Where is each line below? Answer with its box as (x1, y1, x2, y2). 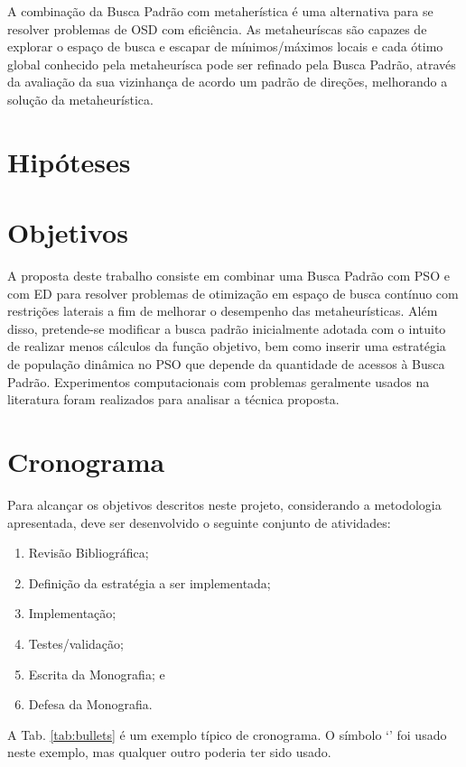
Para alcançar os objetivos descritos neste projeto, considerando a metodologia (7, 494, 442, 513)
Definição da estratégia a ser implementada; (28, 573, 271, 592)
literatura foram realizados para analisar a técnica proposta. (7, 390, 340, 409)
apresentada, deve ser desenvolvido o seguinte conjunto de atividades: (7, 513, 391, 531)
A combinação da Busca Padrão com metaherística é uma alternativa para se (7, 2, 433, 20)
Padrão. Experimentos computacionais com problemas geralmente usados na (7, 372, 430, 391)
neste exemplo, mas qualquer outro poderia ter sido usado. (7, 743, 331, 762)
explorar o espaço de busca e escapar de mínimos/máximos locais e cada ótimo (7, 37, 443, 56)
